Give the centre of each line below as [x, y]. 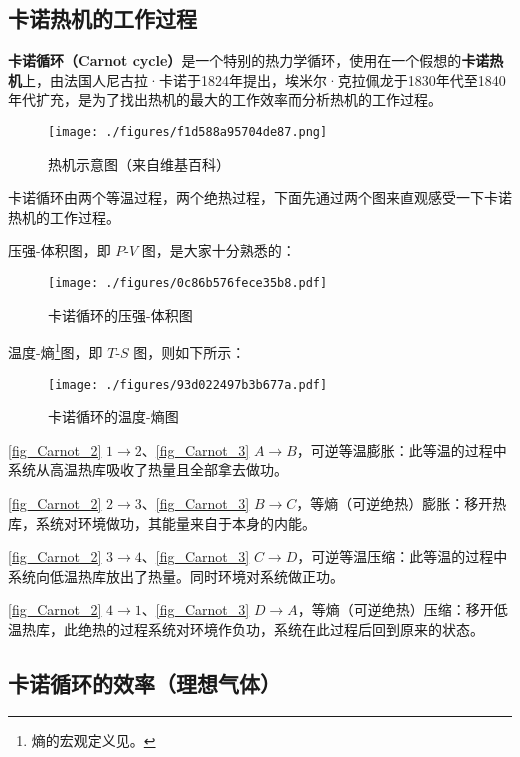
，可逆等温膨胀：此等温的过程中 [401, 449]
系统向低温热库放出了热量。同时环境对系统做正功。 [176, 575]
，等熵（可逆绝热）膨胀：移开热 [401, 502]
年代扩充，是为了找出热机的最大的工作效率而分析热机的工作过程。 [225, 99]
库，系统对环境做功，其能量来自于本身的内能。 [162, 522]
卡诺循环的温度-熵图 [113, 416]
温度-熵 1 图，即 [55, 350]
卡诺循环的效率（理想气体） [144, 682]
